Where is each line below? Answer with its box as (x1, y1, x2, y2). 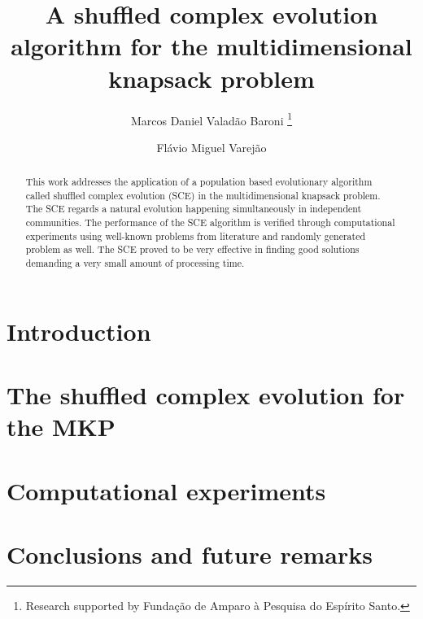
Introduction (7, 314, 151, 347)
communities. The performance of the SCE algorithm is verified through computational (25, 216, 395, 229)
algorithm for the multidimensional (11, 29, 412, 63)
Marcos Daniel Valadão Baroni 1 (130, 109, 293, 129)
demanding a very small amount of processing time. (25, 256, 245, 270)
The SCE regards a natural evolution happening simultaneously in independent (25, 202, 362, 216)
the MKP (7, 410, 116, 443)
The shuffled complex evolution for (7, 378, 405, 412)
